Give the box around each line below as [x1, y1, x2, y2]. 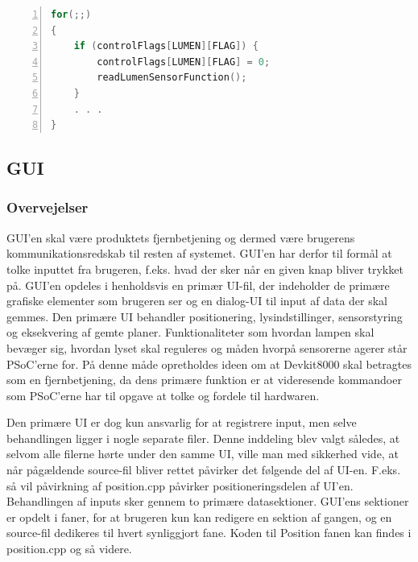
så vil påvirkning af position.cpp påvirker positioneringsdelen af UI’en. [6, 477, 354, 494]
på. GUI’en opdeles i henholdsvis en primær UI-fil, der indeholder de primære [6, 276, 390, 293]
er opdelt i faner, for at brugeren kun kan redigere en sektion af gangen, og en [6, 508, 392, 525]
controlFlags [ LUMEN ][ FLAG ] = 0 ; [97, 56, 271, 68]
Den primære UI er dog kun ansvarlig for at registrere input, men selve [6, 414, 357, 431]
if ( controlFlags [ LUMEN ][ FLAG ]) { [73, 40, 259, 52]
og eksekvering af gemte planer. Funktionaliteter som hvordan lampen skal [6, 324, 375, 341]
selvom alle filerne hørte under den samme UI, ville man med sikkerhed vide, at [6, 445, 399, 462]
